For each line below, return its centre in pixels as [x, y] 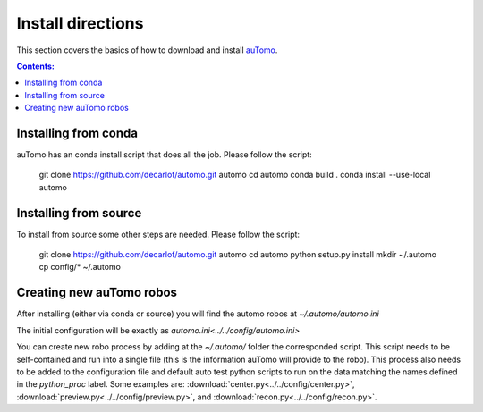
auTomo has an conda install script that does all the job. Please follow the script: [164, 155]
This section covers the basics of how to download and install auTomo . [147, 50]
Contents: [36, 66]
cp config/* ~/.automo [80, 267]
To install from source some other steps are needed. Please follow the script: [158, 234]
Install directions [80, 23]
